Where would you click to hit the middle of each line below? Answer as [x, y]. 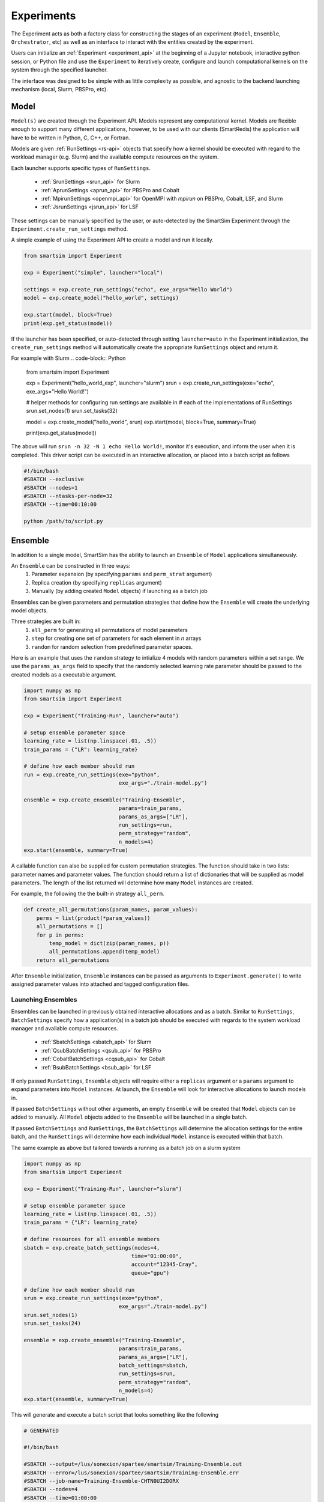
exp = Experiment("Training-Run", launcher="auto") [101, 716]
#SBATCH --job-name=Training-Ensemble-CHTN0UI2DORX [101, 1481]
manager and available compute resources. [64, 1028]
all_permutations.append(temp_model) [104, 952]
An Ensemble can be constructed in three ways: [71, 566]
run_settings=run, [145, 825]
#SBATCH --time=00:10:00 [60, 504]
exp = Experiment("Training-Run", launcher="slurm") [103, 1189]
